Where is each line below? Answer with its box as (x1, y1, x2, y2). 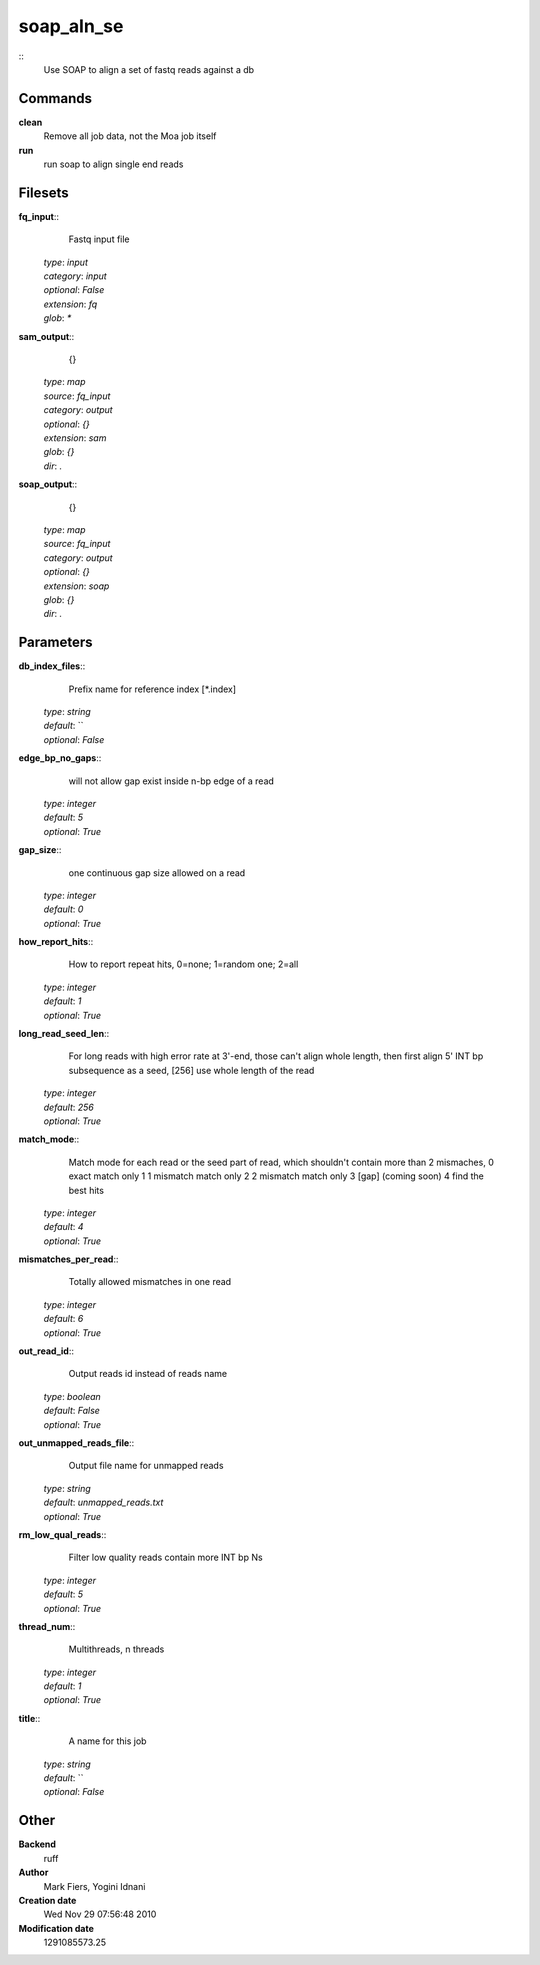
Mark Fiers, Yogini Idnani (43, 1880, 146, 1892)
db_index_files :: (18, 660, 86, 672)
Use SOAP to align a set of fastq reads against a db (43, 63, 255, 75)
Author (18, 1866, 49, 1879)
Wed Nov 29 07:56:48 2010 (43, 1908, 157, 1920)
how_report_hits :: (18, 936, 94, 948)
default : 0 (43, 903, 84, 915)
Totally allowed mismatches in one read (68, 1276, 232, 1288)
